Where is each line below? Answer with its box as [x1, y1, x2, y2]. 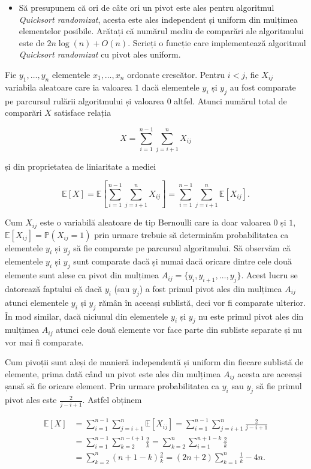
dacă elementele [141, 80, 200, 93]
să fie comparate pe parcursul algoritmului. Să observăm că [73, 241, 291, 254]
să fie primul [256, 380, 302, 392]
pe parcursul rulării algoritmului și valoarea [5, 94, 165, 107]
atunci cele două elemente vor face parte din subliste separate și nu [56, 323, 302, 336]
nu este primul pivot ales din [198, 309, 304, 322]
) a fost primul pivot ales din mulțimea [139, 282, 282, 294]
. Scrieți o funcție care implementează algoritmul [128, 36, 306, 49]
